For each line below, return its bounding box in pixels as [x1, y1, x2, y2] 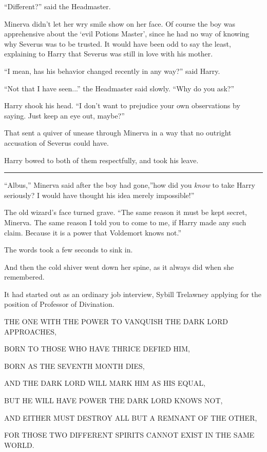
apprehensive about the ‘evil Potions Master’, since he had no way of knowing [4, 28, 250, 39]
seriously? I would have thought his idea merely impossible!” [4, 189, 195, 200]
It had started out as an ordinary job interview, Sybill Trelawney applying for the [4, 288, 261, 299]
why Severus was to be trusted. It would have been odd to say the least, [4, 38, 231, 49]
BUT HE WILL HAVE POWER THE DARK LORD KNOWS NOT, [4, 395, 223, 406]
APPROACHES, [4, 326, 56, 337]
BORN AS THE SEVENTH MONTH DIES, [4, 360, 145, 371]
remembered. [4, 271, 45, 282]
